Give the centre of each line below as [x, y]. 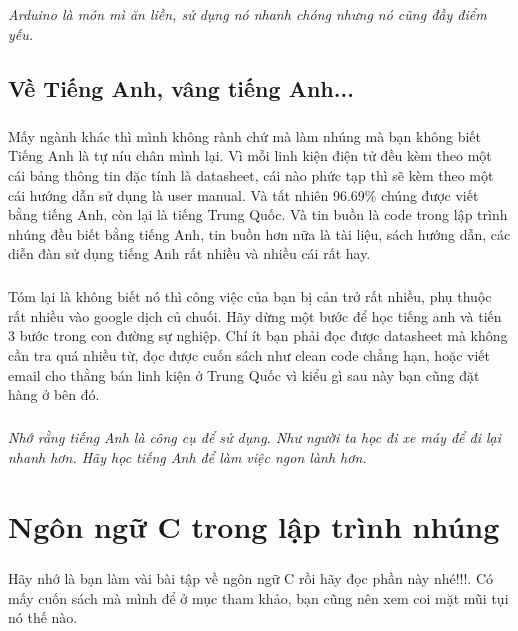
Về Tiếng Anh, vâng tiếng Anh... [181, 87]
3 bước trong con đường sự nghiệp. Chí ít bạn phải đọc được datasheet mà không [258, 335]
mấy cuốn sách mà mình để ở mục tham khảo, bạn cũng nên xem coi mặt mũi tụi [258, 597]
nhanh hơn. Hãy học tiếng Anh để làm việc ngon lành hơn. [187, 456]
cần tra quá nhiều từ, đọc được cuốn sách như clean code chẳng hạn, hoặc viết [249, 355]
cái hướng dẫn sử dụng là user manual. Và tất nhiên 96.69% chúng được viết [243, 194]
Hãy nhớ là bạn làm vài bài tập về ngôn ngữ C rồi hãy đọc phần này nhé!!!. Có [251, 578]
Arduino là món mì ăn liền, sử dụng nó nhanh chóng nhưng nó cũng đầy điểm [247, 14]
